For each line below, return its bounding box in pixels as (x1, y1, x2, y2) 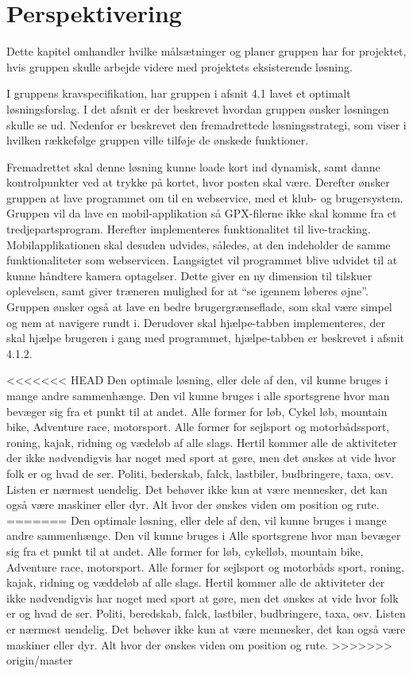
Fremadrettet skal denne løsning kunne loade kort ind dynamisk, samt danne (6, 158, 380, 175)
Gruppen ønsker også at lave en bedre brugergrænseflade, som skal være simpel (6, 298, 392, 315)
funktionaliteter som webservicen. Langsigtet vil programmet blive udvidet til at (6, 252, 398, 268)
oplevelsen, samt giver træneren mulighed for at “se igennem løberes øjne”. (6, 283, 369, 299)
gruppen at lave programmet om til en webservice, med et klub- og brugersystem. (6, 189, 403, 206)
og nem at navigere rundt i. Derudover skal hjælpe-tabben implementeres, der (6, 314, 385, 330)
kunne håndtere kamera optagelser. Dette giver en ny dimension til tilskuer (6, 267, 372, 283)
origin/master (6, 652, 73, 668)
